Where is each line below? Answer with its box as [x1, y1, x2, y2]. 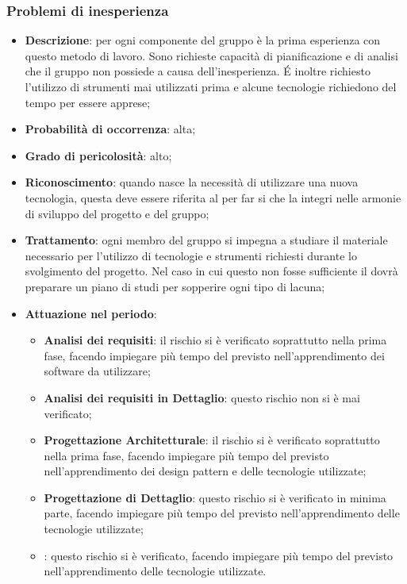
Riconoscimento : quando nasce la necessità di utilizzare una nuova [25, 174, 359, 190]
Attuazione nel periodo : [25, 305, 157, 321]
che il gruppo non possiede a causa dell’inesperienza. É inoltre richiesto [25, 63, 371, 79]
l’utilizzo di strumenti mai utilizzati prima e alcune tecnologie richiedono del [25, 79, 397, 94]
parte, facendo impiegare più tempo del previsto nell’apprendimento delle [44, 505, 400, 521]
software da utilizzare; [44, 363, 151, 379]
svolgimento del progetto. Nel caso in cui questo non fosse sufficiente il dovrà [25, 263, 398, 279]
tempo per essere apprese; [25, 94, 151, 110]
